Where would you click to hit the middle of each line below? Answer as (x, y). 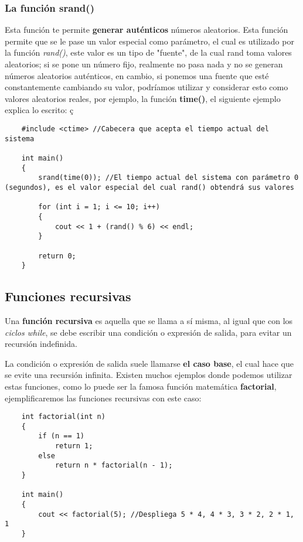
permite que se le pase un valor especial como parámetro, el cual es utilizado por (149, 41)
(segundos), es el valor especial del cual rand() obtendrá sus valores (149, 187)
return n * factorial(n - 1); (114, 466)
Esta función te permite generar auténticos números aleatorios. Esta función (147, 30)
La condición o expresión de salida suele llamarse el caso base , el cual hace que (149, 363)
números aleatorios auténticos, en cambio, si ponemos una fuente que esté (137, 75)
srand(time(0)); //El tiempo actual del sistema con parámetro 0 (168, 178)
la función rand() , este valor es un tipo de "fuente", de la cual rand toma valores (148, 52)
